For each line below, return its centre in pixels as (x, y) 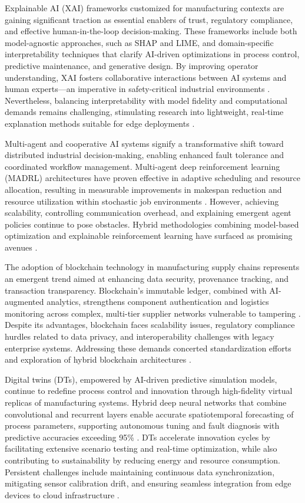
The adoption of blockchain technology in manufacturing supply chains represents (152, 267)
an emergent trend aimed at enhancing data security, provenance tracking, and (147, 279)
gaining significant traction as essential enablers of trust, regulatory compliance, (149, 19)
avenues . (21, 247)
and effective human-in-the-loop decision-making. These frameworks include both (151, 31)
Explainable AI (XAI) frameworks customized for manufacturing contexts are (145, 8)
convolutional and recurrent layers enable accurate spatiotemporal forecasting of (149, 414)
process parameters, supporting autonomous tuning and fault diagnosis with (142, 425)
